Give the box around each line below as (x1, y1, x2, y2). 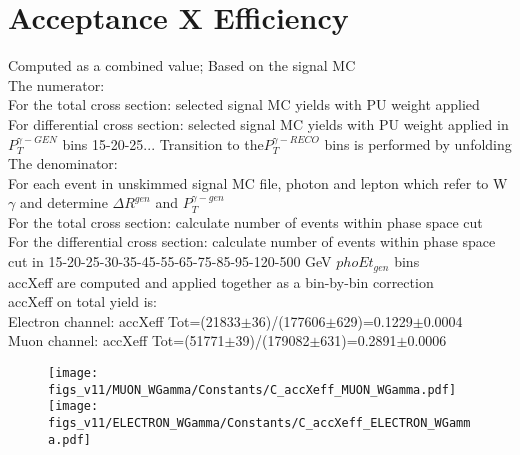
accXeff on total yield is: (8, 291, 158, 312)
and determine (19, 192, 108, 213)
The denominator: (8, 153, 118, 174)
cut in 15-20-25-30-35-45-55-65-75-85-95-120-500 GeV (8, 251, 332, 272)
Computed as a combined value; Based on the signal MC (8, 55, 356, 76)
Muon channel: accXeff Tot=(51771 (8, 330, 225, 351)
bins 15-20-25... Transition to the (62, 133, 264, 154)
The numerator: (8, 74, 105, 95)
